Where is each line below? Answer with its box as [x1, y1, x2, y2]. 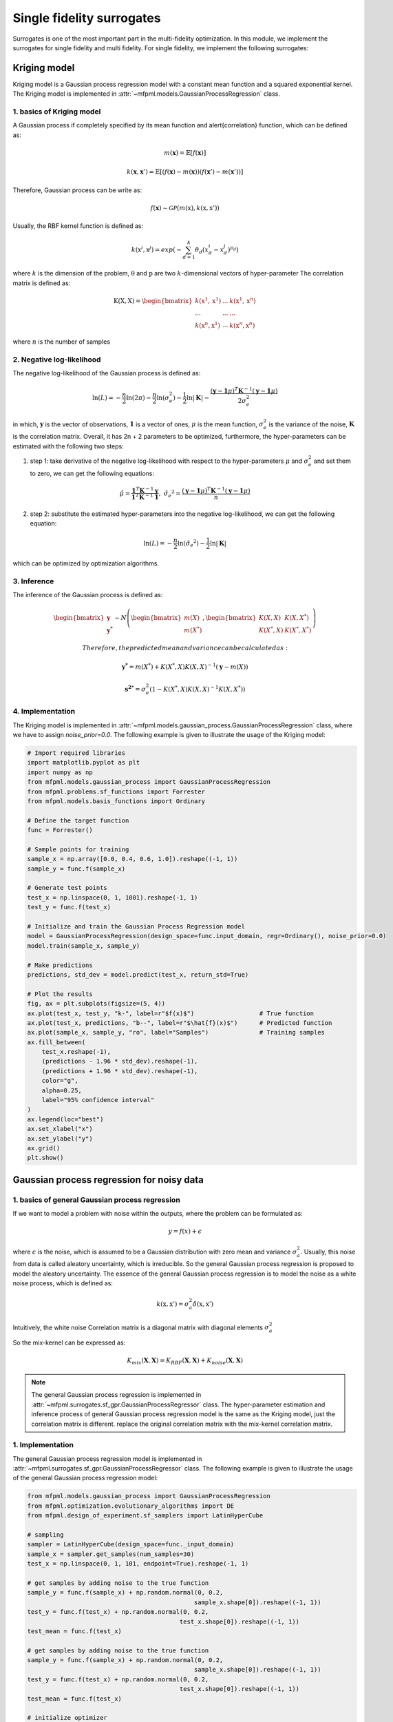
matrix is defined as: [12, 279, 71, 287]
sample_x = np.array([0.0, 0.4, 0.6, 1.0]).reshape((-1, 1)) [27, 855, 238, 863]
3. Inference [12, 577, 54, 586]
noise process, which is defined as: [12, 1279, 114, 1287]
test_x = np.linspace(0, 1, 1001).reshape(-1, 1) [27, 893, 198, 902]
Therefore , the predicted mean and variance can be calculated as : [82, 644, 288, 652]
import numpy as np [27, 768, 93, 776]
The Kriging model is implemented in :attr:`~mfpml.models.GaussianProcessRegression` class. [12, 90, 280, 98]
